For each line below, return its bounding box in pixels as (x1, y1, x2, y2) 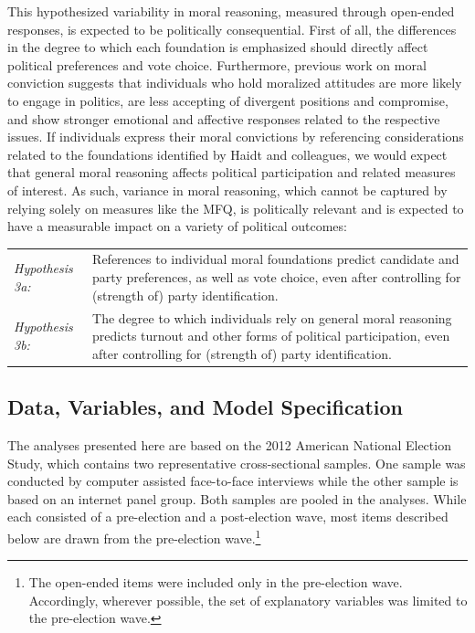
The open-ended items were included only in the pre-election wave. (28, 573, 403, 592)
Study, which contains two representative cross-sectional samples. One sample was (7, 453, 466, 472)
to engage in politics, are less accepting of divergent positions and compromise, (7, 90, 449, 110)
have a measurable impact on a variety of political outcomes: (7, 216, 347, 236)
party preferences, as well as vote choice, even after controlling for (92, 268, 461, 287)
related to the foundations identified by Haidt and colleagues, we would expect (7, 144, 448, 164)
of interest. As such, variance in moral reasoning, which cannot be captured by (7, 180, 448, 199)
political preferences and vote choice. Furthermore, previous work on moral (7, 55, 427, 74)
